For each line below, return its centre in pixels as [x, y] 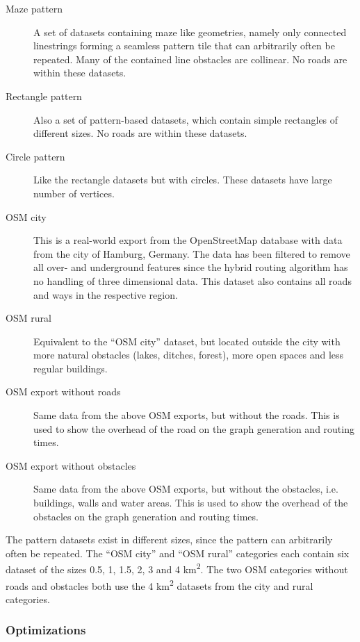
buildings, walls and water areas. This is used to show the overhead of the [191, 503]
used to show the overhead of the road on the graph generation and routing [194, 428]
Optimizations [46, 630]
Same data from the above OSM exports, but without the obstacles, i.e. [186, 489]
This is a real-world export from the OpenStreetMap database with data [188, 240]
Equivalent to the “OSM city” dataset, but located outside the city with [187, 341]
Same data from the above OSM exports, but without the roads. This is [187, 415]
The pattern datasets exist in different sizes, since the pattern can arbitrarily [169, 540]
